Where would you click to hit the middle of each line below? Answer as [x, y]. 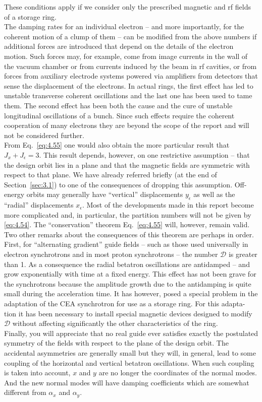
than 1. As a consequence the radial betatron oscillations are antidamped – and [127, 264]
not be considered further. [44, 135]
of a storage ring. [30, 16]
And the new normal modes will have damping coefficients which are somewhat [127, 382]
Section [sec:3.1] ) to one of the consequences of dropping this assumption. [118, 184]
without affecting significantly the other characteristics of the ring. [115, 323]
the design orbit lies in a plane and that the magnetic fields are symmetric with [127, 164]
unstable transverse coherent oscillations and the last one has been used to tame [128, 95]
